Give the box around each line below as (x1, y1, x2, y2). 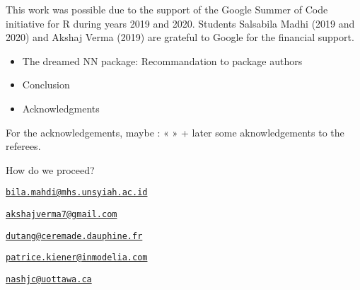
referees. (6, 139, 41, 153)
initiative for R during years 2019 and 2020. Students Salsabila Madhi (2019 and (6, 16, 355, 30)
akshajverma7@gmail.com (6, 209, 117, 219)
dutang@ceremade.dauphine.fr (6, 231, 143, 241)
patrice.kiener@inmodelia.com (6, 253, 148, 263)
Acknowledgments (22, 100, 100, 115)
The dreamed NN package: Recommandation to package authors (22, 53, 303, 68)
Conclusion (22, 77, 70, 92)
